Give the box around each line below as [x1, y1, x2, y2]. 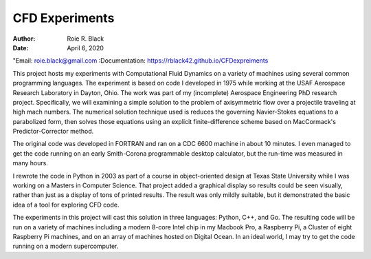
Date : [12, 43, 29, 52]
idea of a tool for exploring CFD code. [12, 200, 120, 209]
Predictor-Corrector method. [12, 127, 94, 136]
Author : [12, 34, 36, 43]
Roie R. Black [67, 34, 104, 43]
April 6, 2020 [67, 43, 104, 52]
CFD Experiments [12, 10, 115, 25]
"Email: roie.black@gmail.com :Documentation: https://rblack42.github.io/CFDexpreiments [12, 56, 269, 65]
